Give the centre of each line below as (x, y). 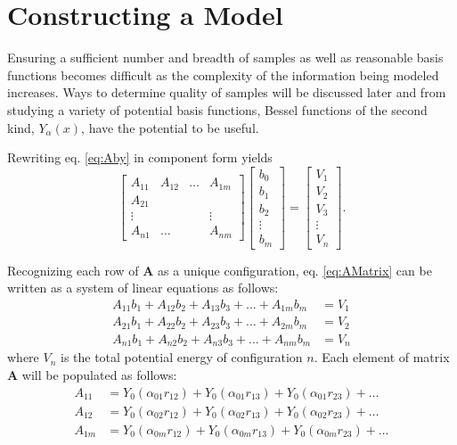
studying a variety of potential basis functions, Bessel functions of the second (217, 109)
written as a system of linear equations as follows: (143, 288)
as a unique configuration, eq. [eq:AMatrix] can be (295, 270)
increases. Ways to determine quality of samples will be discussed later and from (227, 92)
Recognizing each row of (73, 270)
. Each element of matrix (382, 357)
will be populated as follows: (99, 374)
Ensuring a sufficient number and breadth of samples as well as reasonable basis (225, 58)
